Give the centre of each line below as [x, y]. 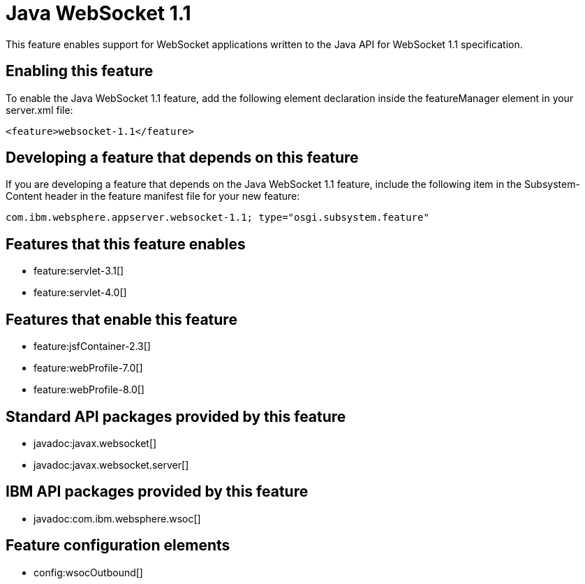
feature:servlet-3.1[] [79, 271]
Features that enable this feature [121, 319]
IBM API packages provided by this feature [157, 492]
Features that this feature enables [126, 244]
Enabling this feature [80, 71]
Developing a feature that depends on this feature [182, 158]
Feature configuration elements [118, 546]
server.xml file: [39, 110]
